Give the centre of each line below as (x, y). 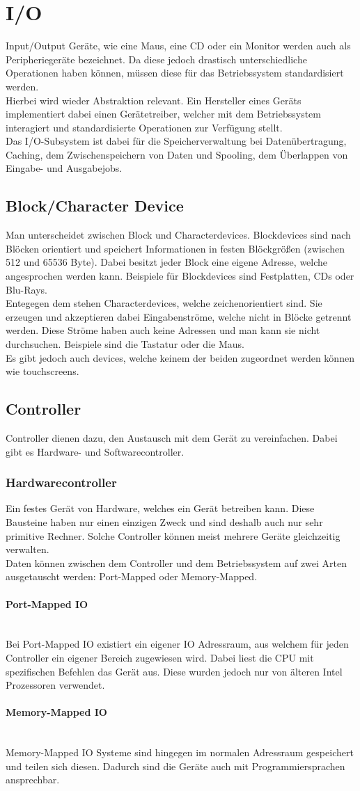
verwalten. (28, 549)
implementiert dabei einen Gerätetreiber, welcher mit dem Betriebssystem (163, 114)
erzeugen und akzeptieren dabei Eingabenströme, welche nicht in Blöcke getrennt (179, 316)
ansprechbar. (33, 780)
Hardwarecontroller (61, 482)
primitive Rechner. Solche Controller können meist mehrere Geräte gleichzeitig (173, 535)
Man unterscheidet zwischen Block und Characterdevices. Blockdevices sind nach (178, 235)
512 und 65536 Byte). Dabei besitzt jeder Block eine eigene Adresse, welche (167, 262)
